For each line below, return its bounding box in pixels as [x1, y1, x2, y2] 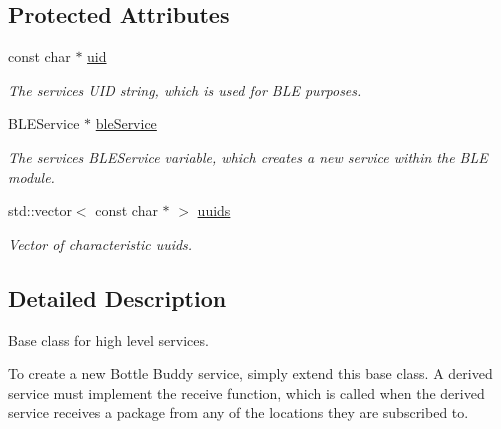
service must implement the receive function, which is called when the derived [8, 382, 485, 403]
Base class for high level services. [8, 329, 209, 350]
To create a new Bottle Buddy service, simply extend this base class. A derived [8, 363, 493, 384]
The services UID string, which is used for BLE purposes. [8, 79, 362, 100]
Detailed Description [8, 282, 227, 313]
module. [8, 166, 55, 187]
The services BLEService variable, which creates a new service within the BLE [8, 146, 488, 167]
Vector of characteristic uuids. [8, 233, 193, 254]
